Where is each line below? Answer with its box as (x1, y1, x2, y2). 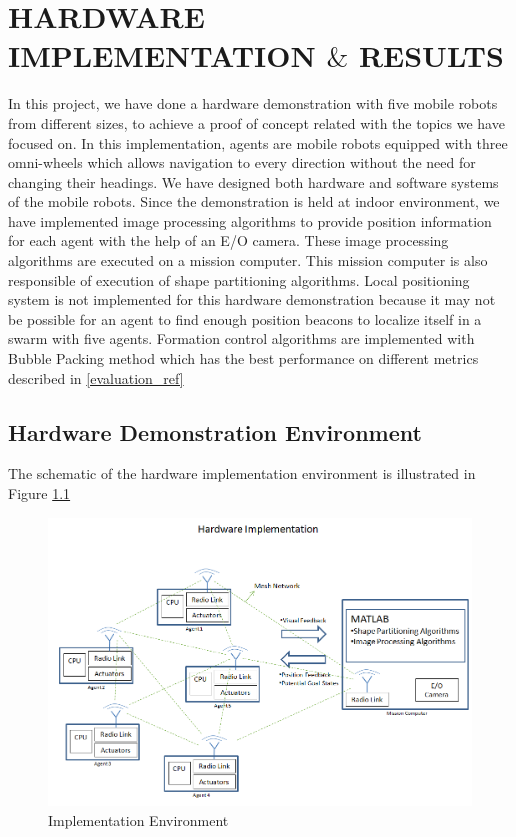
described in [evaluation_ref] (8, 367, 184, 388)
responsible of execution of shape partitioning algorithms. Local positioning (8, 269, 470, 290)
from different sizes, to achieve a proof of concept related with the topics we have (8, 112, 505, 133)
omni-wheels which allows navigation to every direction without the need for (8, 152, 476, 173)
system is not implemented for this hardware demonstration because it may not (8, 289, 496, 310)
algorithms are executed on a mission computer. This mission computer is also (8, 250, 488, 271)
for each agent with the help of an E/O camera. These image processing (8, 230, 449, 251)
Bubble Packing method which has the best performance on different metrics (8, 348, 479, 369)
